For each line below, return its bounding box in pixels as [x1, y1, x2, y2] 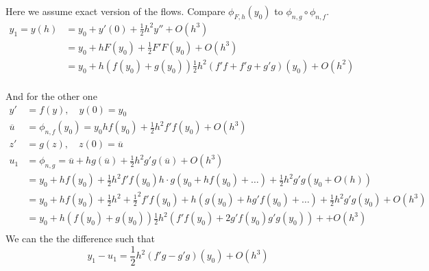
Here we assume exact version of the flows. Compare [5, 4, 225, 18]
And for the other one [5, 88, 97, 103]
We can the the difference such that [5, 231, 155, 246]
